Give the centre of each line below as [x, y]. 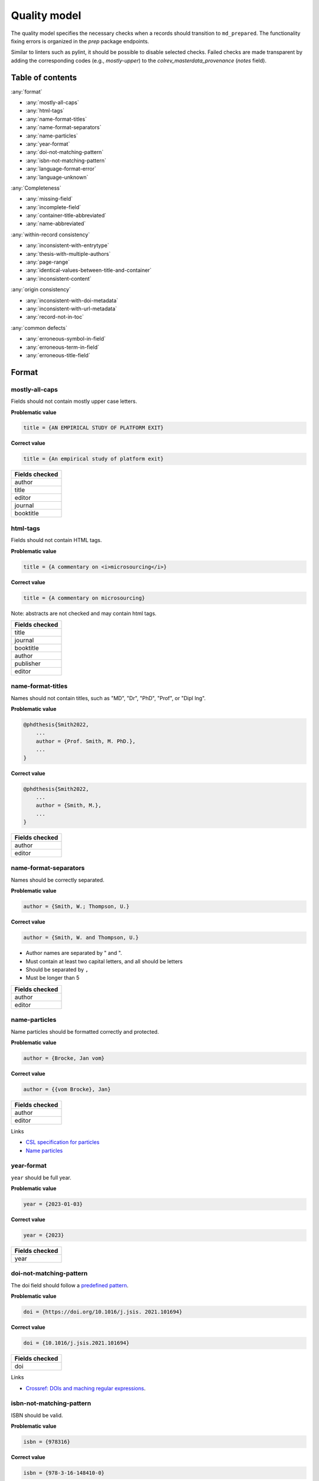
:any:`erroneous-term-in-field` [63, 347]
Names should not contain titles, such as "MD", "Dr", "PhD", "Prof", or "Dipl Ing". [108, 698]
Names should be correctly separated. [58, 880]
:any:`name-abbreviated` [56, 224]
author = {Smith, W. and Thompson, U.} [81, 938]
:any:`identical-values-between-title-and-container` [89, 270]
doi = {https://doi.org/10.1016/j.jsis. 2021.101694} [103, 1312]
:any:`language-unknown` [57, 177]
